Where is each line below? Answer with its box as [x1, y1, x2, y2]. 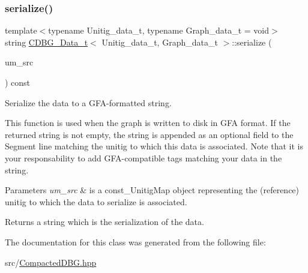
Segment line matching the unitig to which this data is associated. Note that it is [5, 140, 303, 152]
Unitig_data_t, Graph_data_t [101, 35, 218, 48]
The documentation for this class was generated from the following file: [5, 235, 266, 248]
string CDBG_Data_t [5, 35, 88, 48]
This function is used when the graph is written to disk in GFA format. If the [5, 116, 291, 129]
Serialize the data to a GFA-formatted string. [5, 96, 172, 109]
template [5, 24, 37, 37]
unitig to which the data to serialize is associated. [5, 195, 187, 208]
